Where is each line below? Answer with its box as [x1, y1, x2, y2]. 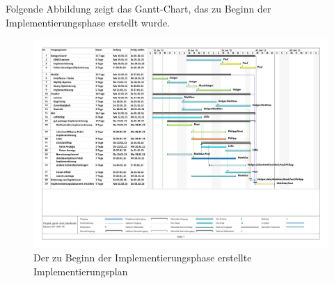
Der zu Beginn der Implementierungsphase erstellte [33, 250, 252, 265]
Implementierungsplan [33, 263, 128, 278]
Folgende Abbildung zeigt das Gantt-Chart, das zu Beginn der [6, 1, 271, 15]
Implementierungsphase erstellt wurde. [6, 15, 170, 29]
